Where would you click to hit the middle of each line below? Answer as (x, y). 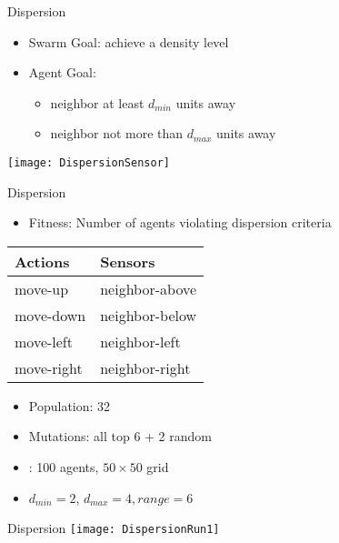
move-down (50, 315)
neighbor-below (149, 315)
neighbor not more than (117, 133)
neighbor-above (149, 288)
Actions (42, 261)
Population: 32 (70, 405)
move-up (42, 288)
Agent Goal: (62, 72)
